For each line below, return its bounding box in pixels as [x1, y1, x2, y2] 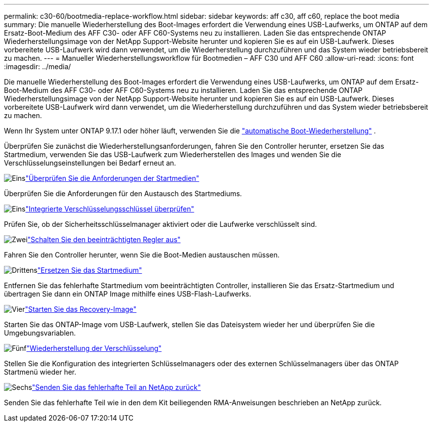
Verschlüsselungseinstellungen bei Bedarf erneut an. [4, 159, 176, 167]
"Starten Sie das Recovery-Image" [25, 305, 137, 313]
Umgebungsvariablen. [4, 329, 76, 337]
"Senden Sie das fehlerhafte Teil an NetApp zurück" [32, 383, 201, 391]
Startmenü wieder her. [4, 368, 77, 376]
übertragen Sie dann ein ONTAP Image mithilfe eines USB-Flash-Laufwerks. [4, 290, 252, 298]
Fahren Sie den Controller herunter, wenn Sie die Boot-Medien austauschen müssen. [4, 251, 280, 259]
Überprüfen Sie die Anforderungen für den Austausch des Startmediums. [4, 189, 242, 198]
